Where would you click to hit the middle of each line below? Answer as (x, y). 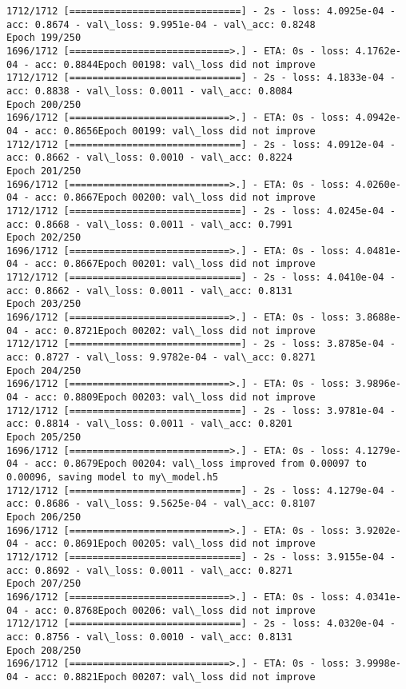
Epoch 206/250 (44, 517)
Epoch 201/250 (44, 171)
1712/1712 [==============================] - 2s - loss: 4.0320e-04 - (201, 624)
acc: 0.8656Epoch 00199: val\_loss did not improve (175, 131)
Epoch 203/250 (44, 304)
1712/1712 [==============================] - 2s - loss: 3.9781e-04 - (201, 410)
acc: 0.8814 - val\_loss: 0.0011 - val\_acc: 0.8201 (149, 424)
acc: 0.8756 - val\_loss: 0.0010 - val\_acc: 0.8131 (149, 637)
